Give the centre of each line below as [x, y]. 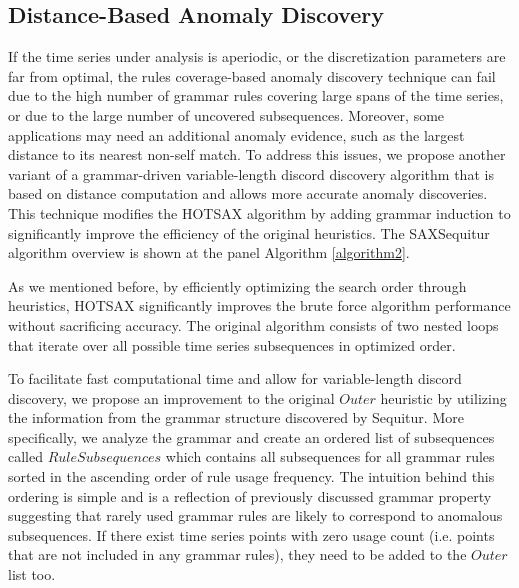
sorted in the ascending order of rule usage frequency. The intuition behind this [251, 476]
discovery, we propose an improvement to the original [171, 397]
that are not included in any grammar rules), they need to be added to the [237, 554]
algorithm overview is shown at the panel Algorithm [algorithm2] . [209, 252]
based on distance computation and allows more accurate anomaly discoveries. [248, 193]
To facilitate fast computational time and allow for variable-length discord [235, 378]
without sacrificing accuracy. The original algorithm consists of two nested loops [253, 324]
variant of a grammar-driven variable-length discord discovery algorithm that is [251, 173]
